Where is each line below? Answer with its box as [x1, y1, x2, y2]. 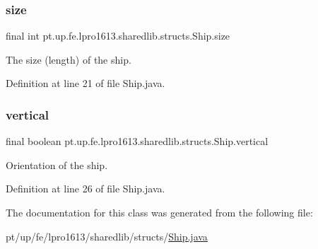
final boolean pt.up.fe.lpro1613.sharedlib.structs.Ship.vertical [6, 134, 269, 149]
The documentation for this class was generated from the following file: [6, 205, 313, 219]
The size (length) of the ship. [6, 52, 131, 66]
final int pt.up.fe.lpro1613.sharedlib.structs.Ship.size [6, 28, 230, 43]
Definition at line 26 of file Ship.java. [6, 181, 165, 196]
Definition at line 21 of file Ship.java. [6, 76, 165, 91]
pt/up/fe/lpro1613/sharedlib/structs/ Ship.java [6, 228, 208, 243]
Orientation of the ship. [6, 157, 108, 172]
